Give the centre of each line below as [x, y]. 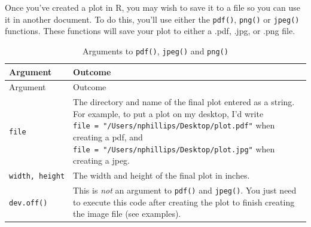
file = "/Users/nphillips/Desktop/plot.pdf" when [174, 125]
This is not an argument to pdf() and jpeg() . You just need [185, 190]
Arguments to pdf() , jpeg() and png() [155, 50]
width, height [37, 177]
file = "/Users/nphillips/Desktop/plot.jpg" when [174, 148]
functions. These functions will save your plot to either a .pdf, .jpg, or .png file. [150, 31]
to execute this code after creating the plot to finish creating [184, 202]
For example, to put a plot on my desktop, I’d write [168, 113]
